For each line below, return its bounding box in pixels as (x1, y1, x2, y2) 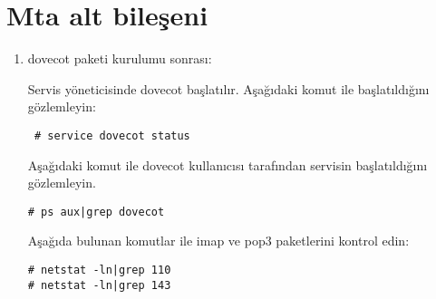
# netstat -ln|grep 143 (27, 278, 171, 292)
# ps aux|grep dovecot (27, 205, 165, 218)
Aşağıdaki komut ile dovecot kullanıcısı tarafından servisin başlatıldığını (27, 155, 428, 174)
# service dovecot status (34, 129, 190, 142)
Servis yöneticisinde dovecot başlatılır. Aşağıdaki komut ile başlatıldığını (27, 79, 430, 98)
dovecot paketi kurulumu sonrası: (27, 49, 212, 68)
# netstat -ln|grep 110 (27, 264, 171, 276)
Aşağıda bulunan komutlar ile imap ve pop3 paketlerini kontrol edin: (27, 231, 410, 250)
